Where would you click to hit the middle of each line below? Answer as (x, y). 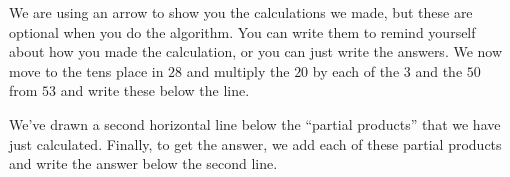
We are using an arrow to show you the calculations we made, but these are (241, 12)
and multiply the (238, 70)
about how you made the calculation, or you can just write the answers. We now (256, 51)
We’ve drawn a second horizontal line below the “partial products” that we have (255, 123)
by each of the (356, 70)
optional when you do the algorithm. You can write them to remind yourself (242, 31)
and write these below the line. (155, 90)
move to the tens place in (86, 70)
